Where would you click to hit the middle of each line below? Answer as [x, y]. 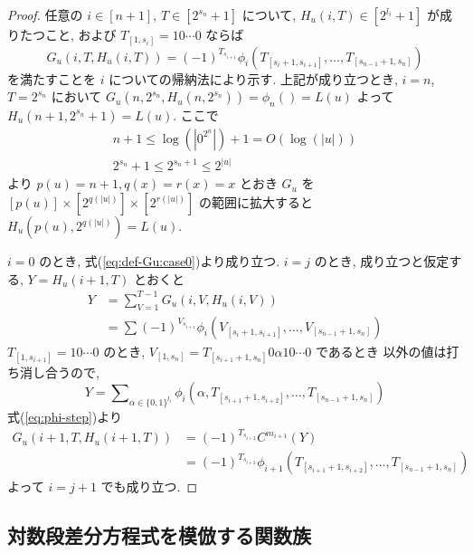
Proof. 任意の [45, 14]
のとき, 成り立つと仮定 [382, 261]
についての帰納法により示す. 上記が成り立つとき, [253, 78]
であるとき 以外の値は [381, 351]
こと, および [80, 34]
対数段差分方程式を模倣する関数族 [159, 535]
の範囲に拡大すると [255, 202]
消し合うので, [59, 372]
